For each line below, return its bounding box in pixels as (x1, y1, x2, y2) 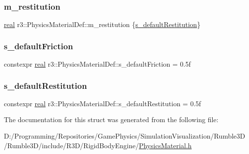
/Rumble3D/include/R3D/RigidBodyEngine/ (4, 140, 139, 150)
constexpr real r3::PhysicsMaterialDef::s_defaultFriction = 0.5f (4, 59, 191, 69)
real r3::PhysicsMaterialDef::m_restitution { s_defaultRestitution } (4, 19, 201, 29)
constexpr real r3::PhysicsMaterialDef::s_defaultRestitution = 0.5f (4, 98, 201, 108)
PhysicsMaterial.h (139, 140, 192, 150)
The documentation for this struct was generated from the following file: (4, 114, 218, 125)
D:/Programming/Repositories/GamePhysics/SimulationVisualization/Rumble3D (4, 131, 246, 141)
